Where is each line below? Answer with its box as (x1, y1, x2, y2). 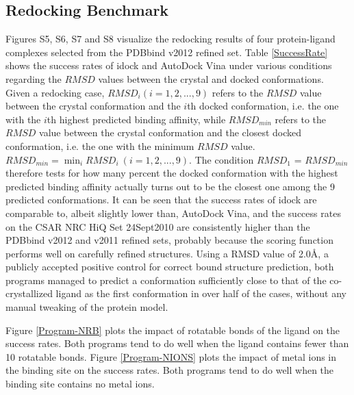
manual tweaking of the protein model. (5, 300, 168, 314)
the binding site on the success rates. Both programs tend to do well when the (5, 363, 334, 377)
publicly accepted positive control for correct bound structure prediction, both (5, 259, 334, 274)
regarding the (5, 71, 62, 86)
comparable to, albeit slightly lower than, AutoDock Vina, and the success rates (5, 205, 341, 220)
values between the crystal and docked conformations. (98, 71, 324, 86)
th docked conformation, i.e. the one (187, 99, 339, 113)
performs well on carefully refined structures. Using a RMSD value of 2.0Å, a (5, 246, 329, 260)
